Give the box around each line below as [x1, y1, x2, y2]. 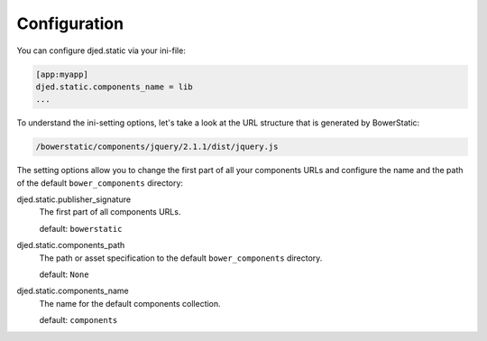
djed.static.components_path [16, 240, 125, 251]
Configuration [16, 14, 124, 33]
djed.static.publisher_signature [16, 194, 131, 205]
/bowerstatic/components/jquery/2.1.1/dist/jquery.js [35, 142, 279, 152]
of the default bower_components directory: [16, 177, 184, 189]
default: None [39, 269, 89, 280]
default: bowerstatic [39, 223, 123, 234]
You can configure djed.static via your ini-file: [16, 45, 187, 56]
